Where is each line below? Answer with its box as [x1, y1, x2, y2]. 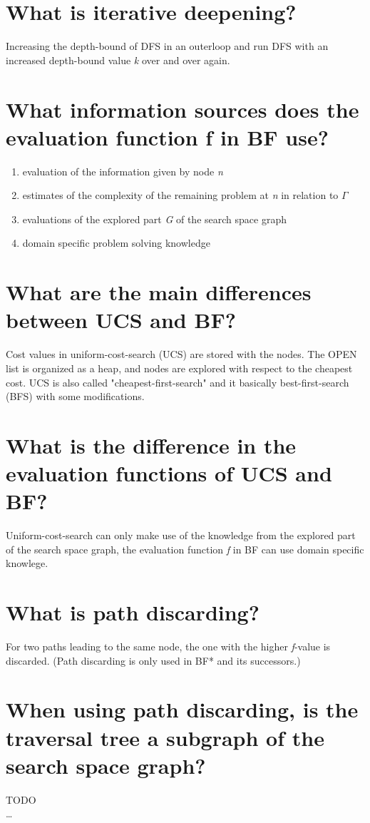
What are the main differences [6, 277, 312, 307]
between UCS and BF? [6, 305, 236, 334]
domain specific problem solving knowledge [22, 235, 210, 250]
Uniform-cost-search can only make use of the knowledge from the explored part [6, 528, 356, 543]
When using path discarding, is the [6, 695, 359, 724]
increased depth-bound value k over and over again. [6, 52, 230, 67]
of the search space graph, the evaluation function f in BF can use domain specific [6, 541, 364, 556]
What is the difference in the [6, 430, 297, 459]
